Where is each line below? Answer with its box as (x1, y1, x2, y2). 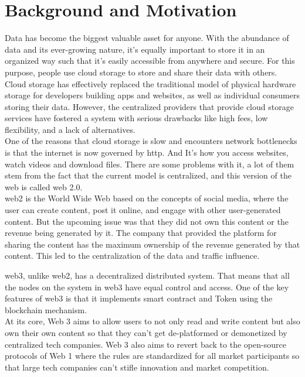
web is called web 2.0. (5, 180, 83, 193)
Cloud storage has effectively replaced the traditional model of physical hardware (5, 77, 296, 90)
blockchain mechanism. (5, 303, 87, 316)
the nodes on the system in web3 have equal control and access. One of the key (5, 280, 289, 293)
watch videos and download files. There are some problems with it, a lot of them (5, 157, 294, 170)
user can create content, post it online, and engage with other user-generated (5, 204, 281, 216)
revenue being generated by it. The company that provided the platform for (5, 227, 277, 239)
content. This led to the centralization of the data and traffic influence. (5, 249, 260, 262)
